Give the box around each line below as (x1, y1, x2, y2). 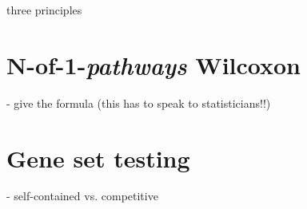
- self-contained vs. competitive (6, 187, 158, 204)
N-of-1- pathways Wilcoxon (6, 48, 301, 81)
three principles (6, 2, 82, 18)
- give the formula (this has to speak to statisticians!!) (6, 94, 271, 111)
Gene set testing (6, 141, 190, 174)
